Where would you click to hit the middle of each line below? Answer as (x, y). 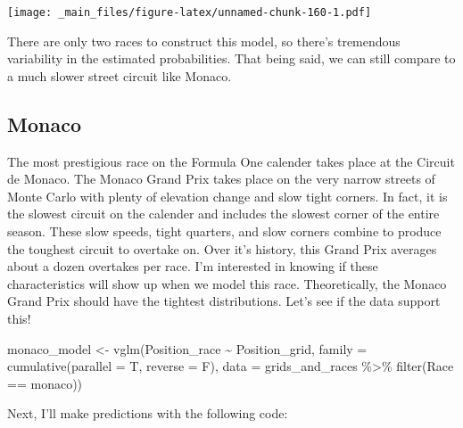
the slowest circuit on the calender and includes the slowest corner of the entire (223, 214)
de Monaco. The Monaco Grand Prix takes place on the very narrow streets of (221, 179)
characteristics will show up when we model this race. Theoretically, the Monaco (227, 283)
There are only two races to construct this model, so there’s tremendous (204, 41)
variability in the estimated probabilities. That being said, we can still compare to (231, 58)
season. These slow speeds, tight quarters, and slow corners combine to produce (224, 231)
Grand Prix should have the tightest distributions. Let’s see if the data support (224, 301)
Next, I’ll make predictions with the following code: (148, 413)
